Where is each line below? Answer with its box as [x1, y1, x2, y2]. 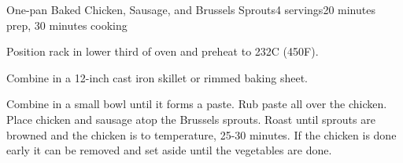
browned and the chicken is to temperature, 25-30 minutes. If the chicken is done [6, 126, 397, 143]
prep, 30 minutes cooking [6, 16, 128, 33]
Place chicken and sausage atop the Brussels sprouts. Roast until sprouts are [6, 110, 375, 127]
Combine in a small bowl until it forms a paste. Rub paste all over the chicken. [6, 96, 387, 112]
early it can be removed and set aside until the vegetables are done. [6, 142, 332, 158]
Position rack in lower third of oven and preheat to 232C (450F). [6, 43, 319, 60]
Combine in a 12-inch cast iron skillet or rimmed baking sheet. [6, 69, 308, 85]
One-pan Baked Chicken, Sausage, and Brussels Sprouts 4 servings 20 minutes [6, 2, 375, 17]
